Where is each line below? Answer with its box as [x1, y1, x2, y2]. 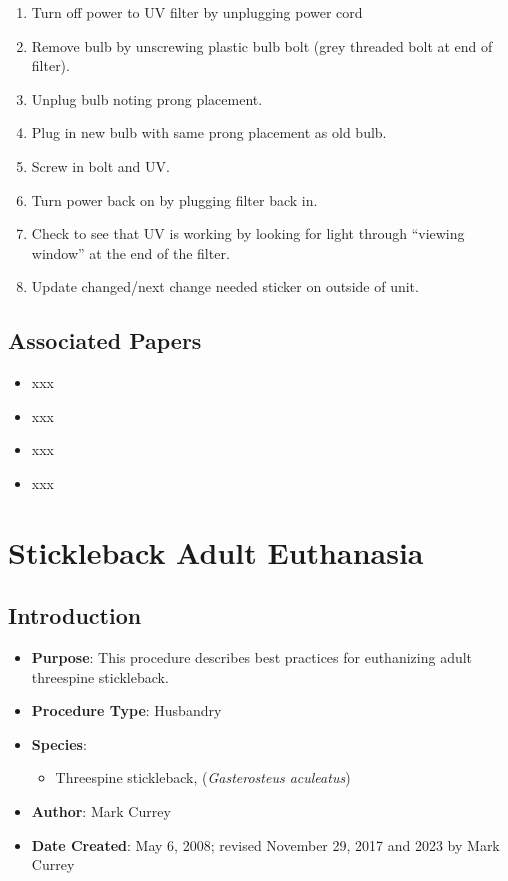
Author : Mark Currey [31, 801, 171, 822]
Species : [31, 733, 87, 754]
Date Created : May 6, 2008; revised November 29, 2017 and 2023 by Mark [31, 834, 500, 855]
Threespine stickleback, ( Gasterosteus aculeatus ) [55, 767, 351, 788]
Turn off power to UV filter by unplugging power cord [31, 2, 363, 22]
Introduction [8, 600, 142, 631]
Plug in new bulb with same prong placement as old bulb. [31, 122, 387, 143]
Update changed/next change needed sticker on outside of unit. [31, 276, 419, 297]
